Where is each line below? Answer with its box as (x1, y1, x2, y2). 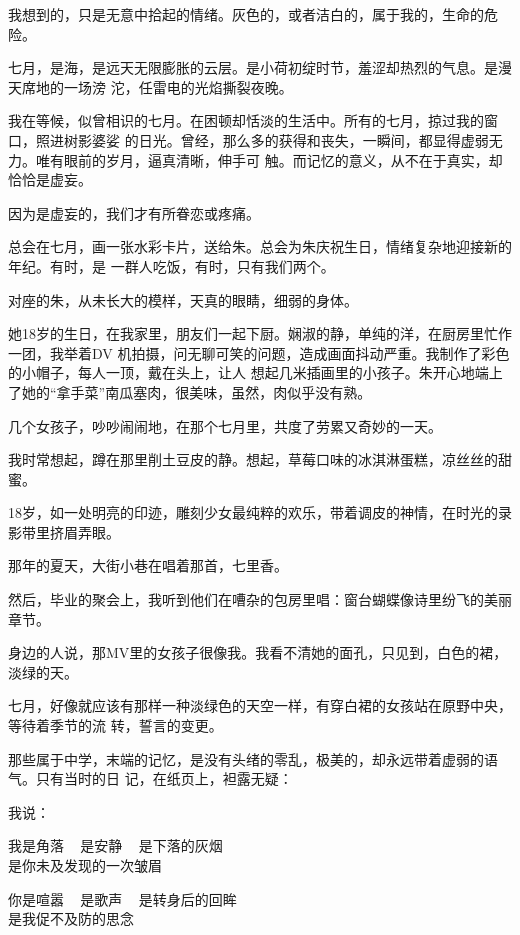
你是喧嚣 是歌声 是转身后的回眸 (8, 888, 237, 909)
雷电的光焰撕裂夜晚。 (152, 76, 293, 97)
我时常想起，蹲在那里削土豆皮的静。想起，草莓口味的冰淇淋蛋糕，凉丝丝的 (8, 449, 498, 470)
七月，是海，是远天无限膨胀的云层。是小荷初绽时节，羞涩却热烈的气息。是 (8, 57, 498, 78)
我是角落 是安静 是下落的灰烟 (8, 835, 223, 856)
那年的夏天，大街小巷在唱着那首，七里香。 (8, 555, 288, 576)
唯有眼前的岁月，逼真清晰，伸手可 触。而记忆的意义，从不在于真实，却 (35, 149, 503, 170)
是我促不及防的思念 (8, 908, 134, 929)
